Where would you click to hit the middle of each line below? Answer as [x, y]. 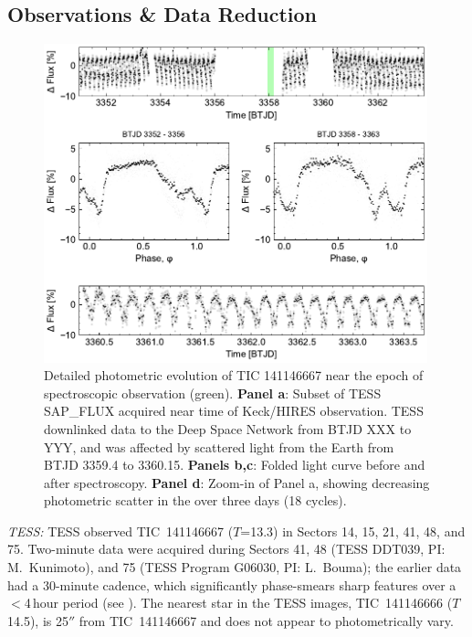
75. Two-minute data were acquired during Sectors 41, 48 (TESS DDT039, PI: [226, 549]
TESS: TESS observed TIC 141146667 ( [121, 531]
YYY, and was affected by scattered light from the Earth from [219, 446]
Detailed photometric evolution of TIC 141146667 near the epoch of [234, 375]
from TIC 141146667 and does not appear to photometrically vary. [266, 620]
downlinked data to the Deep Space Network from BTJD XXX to [228, 428]
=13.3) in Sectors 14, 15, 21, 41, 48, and [353, 531]
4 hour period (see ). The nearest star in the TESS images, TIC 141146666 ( [238, 603]
